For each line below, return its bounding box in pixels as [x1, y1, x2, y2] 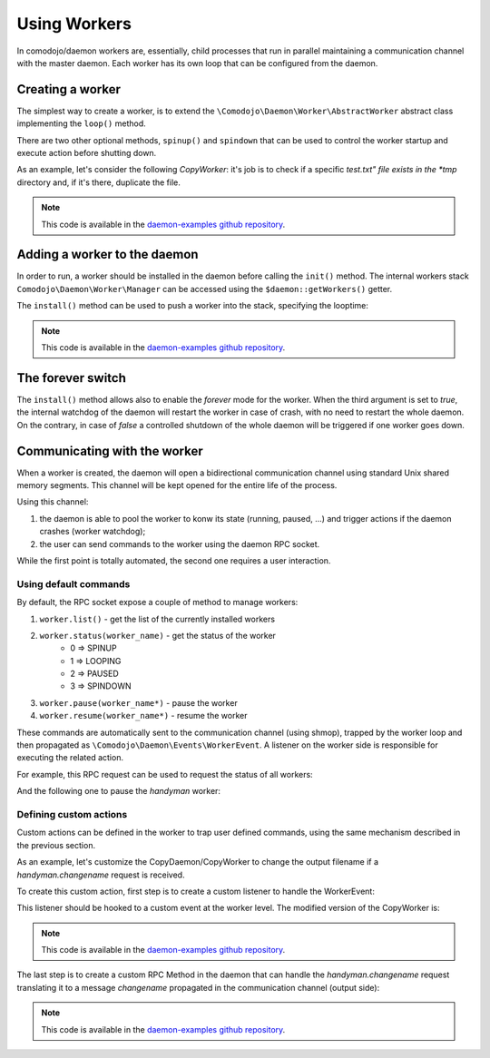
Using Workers [16, 14, 132, 34]
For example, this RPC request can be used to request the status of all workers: [16, 769, 313, 779]
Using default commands [16, 577, 131, 590]
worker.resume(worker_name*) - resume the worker [39, 710, 248, 721]
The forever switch [16, 370, 126, 386]
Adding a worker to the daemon [16, 247, 199, 262]
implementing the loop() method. [16, 118, 147, 129]
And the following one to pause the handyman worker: [16, 786, 221, 797]
